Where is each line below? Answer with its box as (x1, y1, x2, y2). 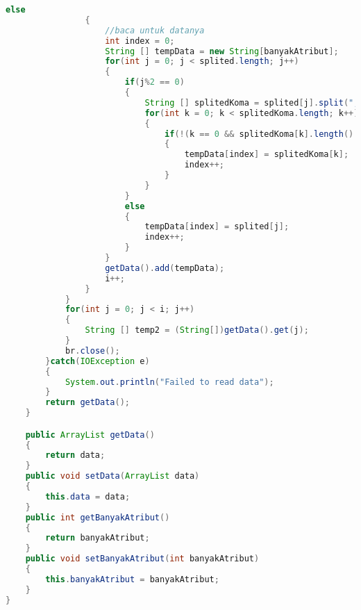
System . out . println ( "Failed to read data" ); (65, 377, 274, 387)
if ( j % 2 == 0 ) (124, 77, 185, 88)
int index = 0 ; (105, 35, 175, 46)
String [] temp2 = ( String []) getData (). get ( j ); (85, 325, 309, 336)
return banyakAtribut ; (45, 533, 150, 543)
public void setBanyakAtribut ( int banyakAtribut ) (25, 554, 260, 564)
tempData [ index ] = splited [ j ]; (144, 222, 289, 232)
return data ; (45, 450, 106, 461)
